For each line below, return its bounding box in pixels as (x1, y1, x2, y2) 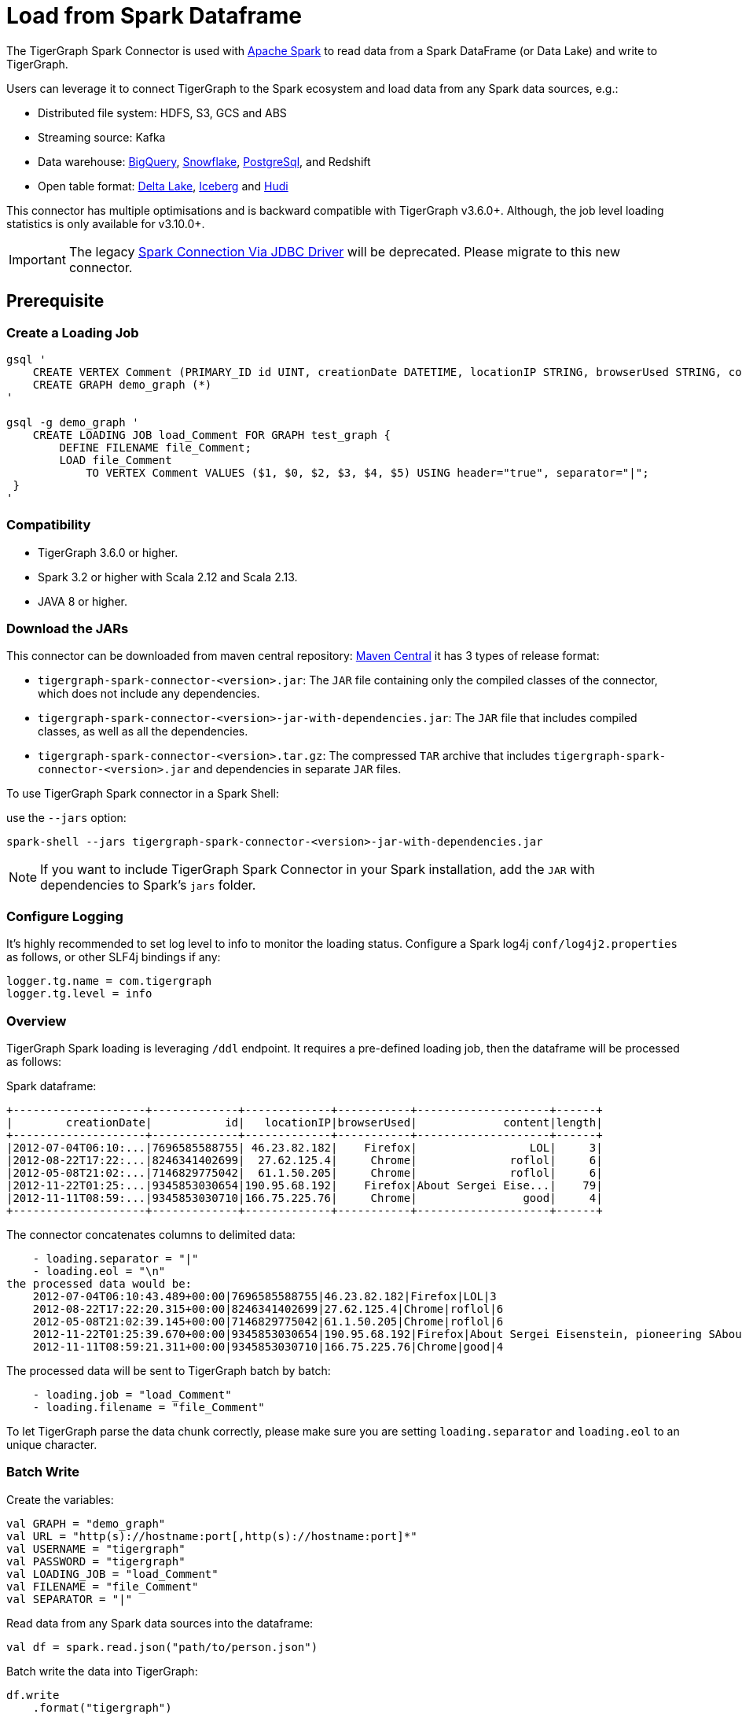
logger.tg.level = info (6, 987, 152, 1001)
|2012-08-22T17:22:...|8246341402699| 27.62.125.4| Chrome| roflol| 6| (6, 1153, 603, 1167)
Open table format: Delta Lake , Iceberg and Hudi (38, 179, 288, 193)
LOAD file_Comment (59, 453, 172, 466)
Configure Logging (6, 908, 123, 924)
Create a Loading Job (6, 324, 139, 341)
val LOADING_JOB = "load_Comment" (6, 1567, 219, 1580)
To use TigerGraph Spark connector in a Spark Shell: (6, 787, 279, 801)
